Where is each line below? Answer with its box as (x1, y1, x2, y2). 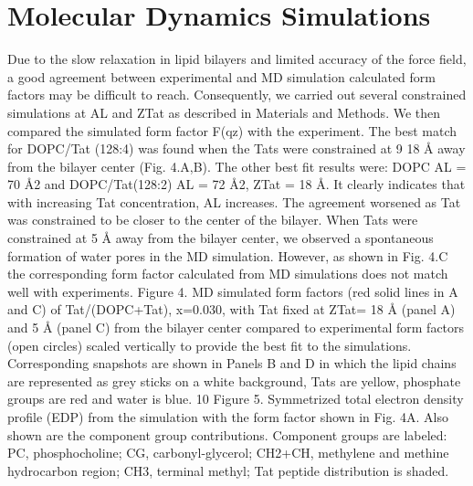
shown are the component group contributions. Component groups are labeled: (7, 425, 447, 444)
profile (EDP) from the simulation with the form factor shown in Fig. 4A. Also (7, 407, 449, 426)
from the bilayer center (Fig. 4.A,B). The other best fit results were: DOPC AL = (7, 156, 467, 175)
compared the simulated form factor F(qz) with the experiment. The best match (7, 121, 457, 140)
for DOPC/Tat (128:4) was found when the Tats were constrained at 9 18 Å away (7, 139, 466, 158)
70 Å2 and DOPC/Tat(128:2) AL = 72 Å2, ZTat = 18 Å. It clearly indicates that (7, 174, 466, 194)
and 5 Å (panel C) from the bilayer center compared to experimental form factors (7, 318, 465, 337)
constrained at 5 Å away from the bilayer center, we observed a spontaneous (7, 228, 434, 248)
